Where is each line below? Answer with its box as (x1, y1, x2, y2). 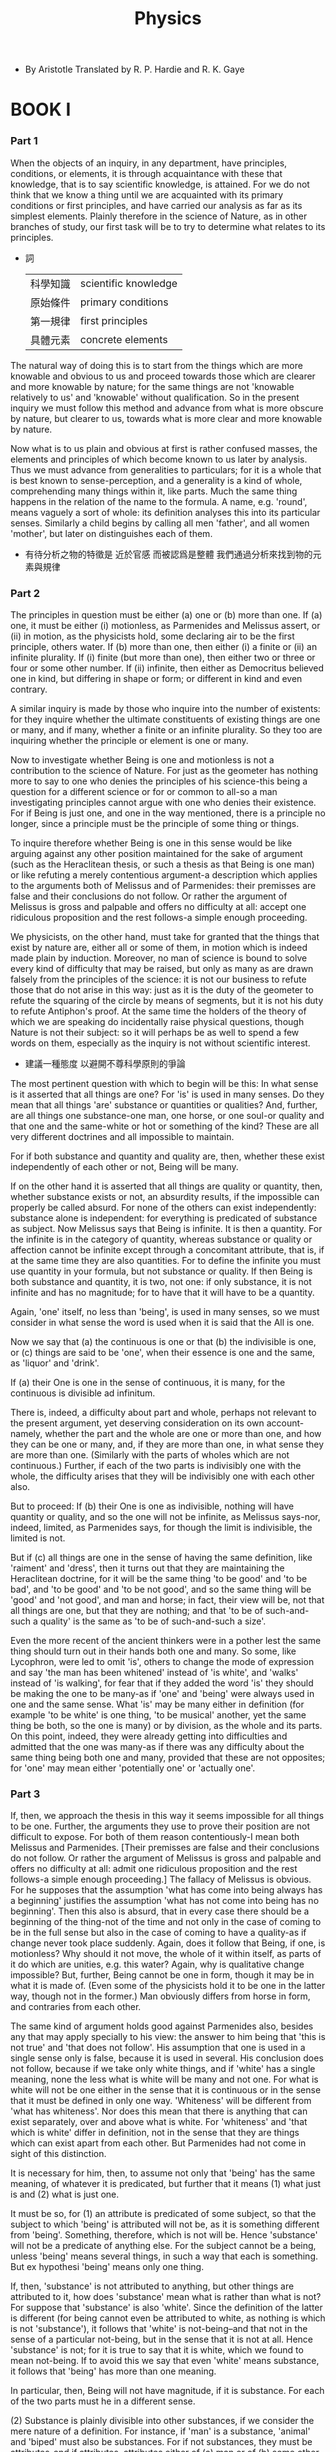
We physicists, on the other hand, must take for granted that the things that (10, 930, 320, 942)
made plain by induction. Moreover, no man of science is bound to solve (10, 952, 308, 964)
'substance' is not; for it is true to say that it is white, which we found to (10, 2344, 304, 2356)
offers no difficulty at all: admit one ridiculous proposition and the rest (10, 1863, 298, 1875)
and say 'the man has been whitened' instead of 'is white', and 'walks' (10, 1666, 299, 1678)
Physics (134, 7, 202, 30)
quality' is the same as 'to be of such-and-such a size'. (39, 1615, 267, 1627)
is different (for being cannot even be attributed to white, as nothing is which (10, 2312, 326, 2324)
